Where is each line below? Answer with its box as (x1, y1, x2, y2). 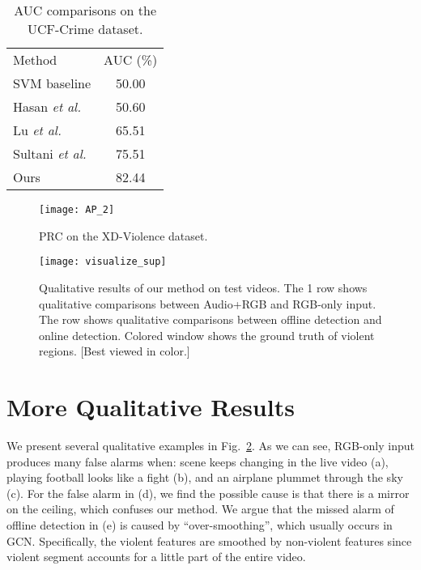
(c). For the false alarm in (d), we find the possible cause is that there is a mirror (6, 484, 410, 501)
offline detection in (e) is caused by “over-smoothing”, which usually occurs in (6, 516, 393, 533)
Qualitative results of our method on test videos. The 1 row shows (39, 279, 368, 296)
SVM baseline (13, 74, 91, 92)
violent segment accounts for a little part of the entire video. (6, 548, 306, 565)
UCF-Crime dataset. (27, 19, 143, 38)
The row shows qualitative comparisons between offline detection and (39, 311, 382, 328)
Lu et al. (13, 121, 62, 139)
